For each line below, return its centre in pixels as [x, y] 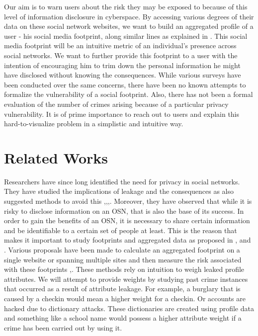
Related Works [56, 157]
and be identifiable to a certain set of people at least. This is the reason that [121, 230]
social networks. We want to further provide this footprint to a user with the [121, 55]
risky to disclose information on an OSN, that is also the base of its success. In [124, 210]
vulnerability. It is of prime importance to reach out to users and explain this [122, 114]
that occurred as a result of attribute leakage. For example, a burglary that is [122, 289]
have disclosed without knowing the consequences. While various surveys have [123, 75]
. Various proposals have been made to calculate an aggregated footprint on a [122, 250]
